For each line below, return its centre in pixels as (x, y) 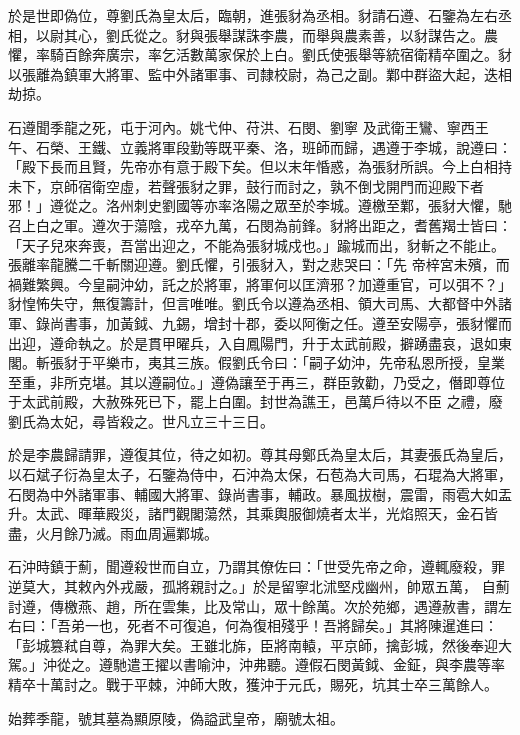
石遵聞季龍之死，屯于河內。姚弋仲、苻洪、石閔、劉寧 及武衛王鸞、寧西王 (248, 126)
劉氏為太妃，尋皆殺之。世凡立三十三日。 (141, 420)
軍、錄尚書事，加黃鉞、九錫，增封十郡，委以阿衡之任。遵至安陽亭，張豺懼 (253, 322)
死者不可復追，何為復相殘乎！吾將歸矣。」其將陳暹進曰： (312, 625)
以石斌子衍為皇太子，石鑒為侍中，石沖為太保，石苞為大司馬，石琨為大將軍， (260, 474)
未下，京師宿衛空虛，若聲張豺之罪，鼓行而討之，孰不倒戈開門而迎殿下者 (246, 185)
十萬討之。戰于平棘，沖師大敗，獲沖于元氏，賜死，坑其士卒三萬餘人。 (266, 684)
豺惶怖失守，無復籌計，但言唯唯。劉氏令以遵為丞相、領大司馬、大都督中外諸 (260, 303)
